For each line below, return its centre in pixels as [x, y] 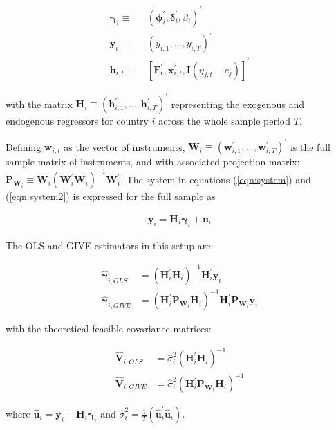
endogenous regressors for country [77, 121]
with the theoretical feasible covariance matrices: [109, 329]
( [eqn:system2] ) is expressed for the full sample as [111, 196]
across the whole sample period [225, 121]
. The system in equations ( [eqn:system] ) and [216, 179]
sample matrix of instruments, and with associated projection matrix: [153, 162]
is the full [310, 146]
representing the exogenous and [238, 104]
